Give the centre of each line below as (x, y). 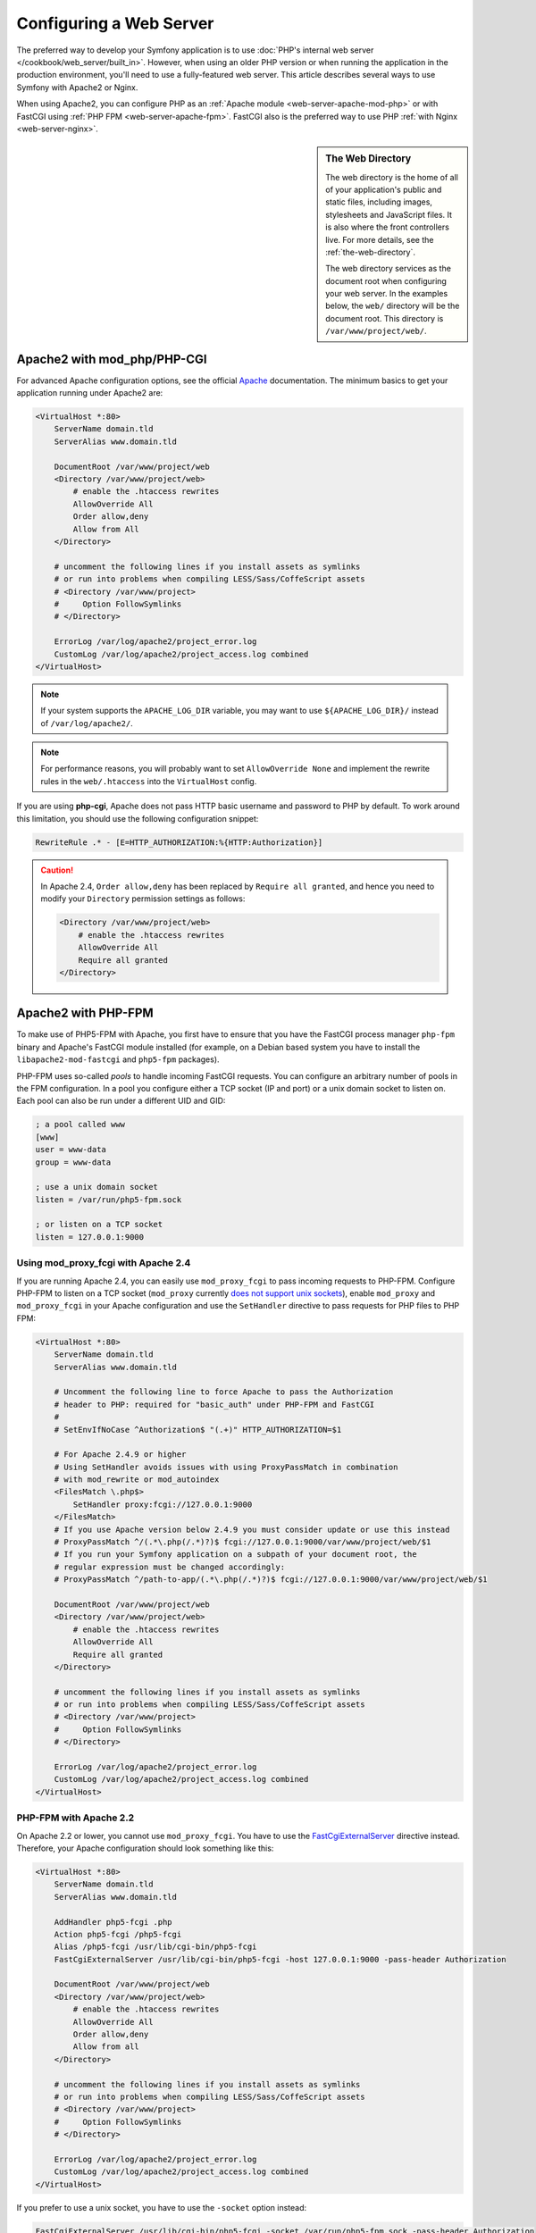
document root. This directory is (385, 318)
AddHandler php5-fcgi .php (113, 1922)
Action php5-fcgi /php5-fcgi (118, 1934)
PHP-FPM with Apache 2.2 (75, 1818)
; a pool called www (80, 1125)
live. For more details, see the (380, 239)
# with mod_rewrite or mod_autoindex (137, 1480)
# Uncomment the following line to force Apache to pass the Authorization (224, 1392)
